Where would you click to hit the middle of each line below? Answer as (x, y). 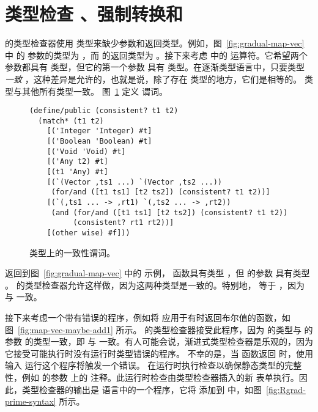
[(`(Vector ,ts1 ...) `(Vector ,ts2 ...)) (134, 182)
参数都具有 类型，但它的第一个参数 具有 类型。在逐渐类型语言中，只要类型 (155, 67)
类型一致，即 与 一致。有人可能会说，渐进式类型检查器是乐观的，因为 (173, 341)
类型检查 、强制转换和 (94, 14)
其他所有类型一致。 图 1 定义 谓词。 (94, 91)
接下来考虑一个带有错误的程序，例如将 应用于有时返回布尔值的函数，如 (148, 317)
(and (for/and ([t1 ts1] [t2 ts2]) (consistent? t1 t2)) (169, 212)
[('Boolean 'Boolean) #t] (99, 142)
